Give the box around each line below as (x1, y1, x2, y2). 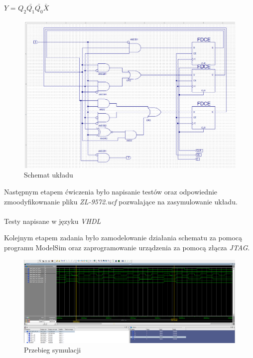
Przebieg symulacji (24, 345, 81, 355)
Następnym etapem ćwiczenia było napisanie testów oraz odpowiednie (4, 186, 218, 197)
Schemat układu (24, 170, 73, 180)
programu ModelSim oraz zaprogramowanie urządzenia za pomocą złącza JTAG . (4, 242, 250, 252)
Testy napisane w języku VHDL (4, 215, 101, 226)
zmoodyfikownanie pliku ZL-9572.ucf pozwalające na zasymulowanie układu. (4, 196, 238, 206)
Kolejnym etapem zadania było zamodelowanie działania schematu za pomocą (4, 232, 243, 243)
